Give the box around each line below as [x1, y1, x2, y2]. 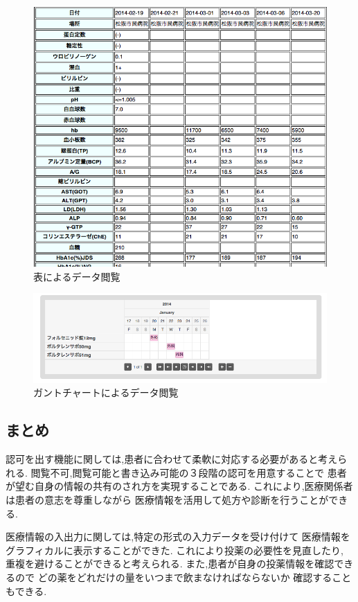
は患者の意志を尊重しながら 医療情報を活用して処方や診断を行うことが [6, 493, 329, 507]
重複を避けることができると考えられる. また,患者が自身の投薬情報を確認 [6, 556, 334, 571]
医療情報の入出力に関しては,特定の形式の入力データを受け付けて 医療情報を [6, 529, 350, 544]
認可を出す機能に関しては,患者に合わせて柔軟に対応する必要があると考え [6, 452, 338, 466]
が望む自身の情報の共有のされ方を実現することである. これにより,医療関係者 [6, 479, 353, 493]
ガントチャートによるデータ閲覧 [33, 385, 179, 400]
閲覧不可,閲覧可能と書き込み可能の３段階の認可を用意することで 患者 [30, 465, 347, 479]
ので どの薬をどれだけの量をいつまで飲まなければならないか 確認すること [15, 570, 352, 585]
